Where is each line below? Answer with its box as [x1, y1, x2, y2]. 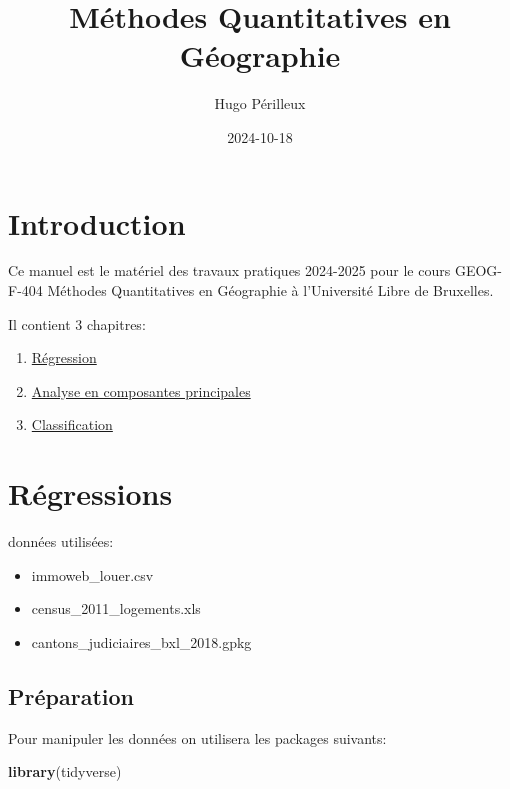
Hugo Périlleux [214, 93, 306, 114]
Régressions [8, 473, 173, 514]
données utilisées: [8, 531, 114, 552]
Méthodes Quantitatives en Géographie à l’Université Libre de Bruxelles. [47, 280, 494, 301]
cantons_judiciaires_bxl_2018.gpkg [31, 631, 252, 652]
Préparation [8, 680, 134, 711]
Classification [31, 414, 113, 435]
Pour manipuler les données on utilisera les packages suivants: [8, 727, 387, 748]
